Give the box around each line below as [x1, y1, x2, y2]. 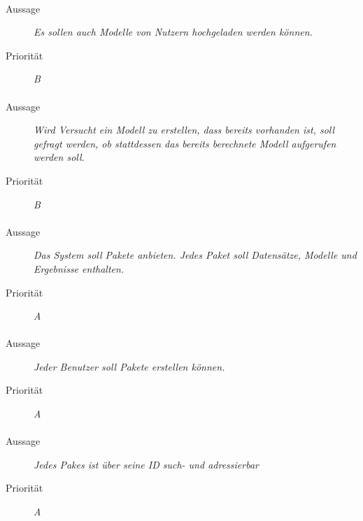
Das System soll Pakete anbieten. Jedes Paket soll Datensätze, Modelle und [34, 248, 357, 262]
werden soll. [34, 150, 85, 164]
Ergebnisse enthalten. [34, 261, 124, 276]
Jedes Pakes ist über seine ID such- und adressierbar [34, 457, 259, 471]
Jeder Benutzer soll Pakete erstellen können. [34, 359, 225, 373]
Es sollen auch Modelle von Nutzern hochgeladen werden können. [34, 24, 313, 39]
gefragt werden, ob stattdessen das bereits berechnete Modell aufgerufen [34, 136, 336, 150]
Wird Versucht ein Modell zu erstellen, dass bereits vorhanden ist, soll [34, 122, 335, 137]
